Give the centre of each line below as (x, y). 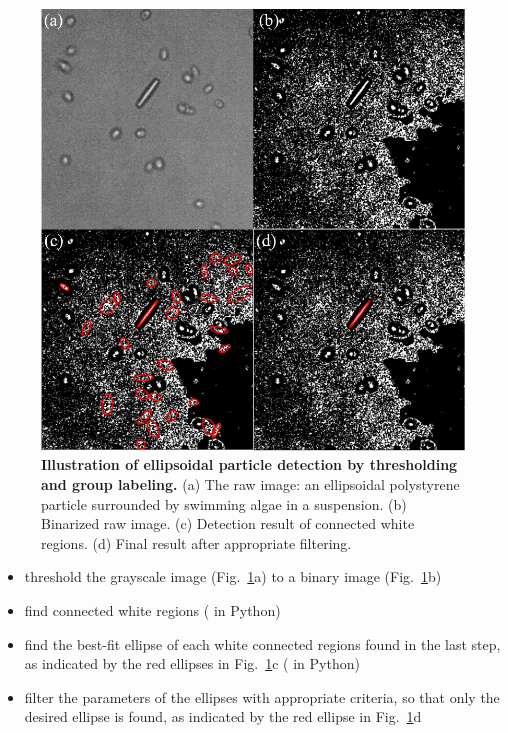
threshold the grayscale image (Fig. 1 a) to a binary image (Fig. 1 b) (233, 576)
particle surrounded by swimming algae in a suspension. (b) (224, 503)
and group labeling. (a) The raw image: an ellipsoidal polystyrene (250, 483)
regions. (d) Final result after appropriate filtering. (196, 542)
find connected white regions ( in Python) (152, 609)
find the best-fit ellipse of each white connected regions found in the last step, (262, 643)
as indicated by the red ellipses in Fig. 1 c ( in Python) (192, 663)
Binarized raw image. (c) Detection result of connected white (228, 523)
